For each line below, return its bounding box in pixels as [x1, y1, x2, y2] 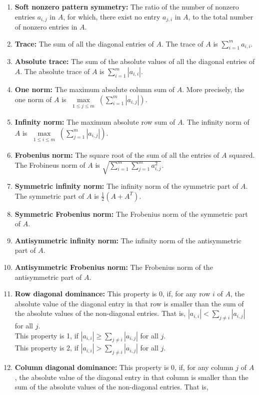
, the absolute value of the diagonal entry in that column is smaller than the [14, 371, 248, 382]
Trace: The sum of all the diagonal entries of [14, 38, 154, 49]
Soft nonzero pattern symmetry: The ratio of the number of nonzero [14, 2, 239, 12]
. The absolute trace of [20, 66, 90, 77]
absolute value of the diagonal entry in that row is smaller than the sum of [14, 298, 244, 308]
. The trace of [161, 38, 203, 49]
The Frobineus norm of [14, 159, 85, 170]
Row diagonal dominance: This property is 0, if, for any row [14, 288, 210, 299]
